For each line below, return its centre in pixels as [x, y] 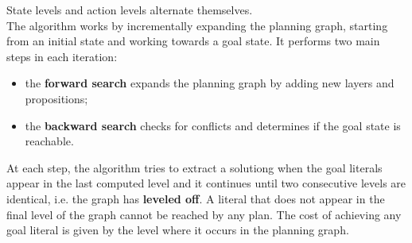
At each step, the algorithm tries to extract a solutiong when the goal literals [194, 167]
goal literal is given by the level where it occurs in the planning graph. [178, 230]
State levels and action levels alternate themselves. [130, 10]
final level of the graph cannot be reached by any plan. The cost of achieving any [204, 214]
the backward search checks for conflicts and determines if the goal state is [213, 125]
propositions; [56, 98]
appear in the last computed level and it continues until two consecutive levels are [206, 183]
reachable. [49, 141]
